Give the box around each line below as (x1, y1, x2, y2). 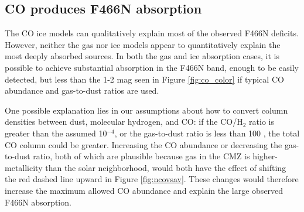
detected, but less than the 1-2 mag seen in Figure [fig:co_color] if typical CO (5, 73, 284, 85)
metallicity (5, 161, 43, 173)
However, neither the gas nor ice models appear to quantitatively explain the (5, 38, 281, 50)
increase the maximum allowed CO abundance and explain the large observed (5, 184, 283, 196)
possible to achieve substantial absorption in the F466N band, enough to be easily (5, 61, 299, 73)
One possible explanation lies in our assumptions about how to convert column (5, 104, 288, 116)
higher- (252, 150, 278, 162)
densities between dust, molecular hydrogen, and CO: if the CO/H (5, 115, 243, 128)
